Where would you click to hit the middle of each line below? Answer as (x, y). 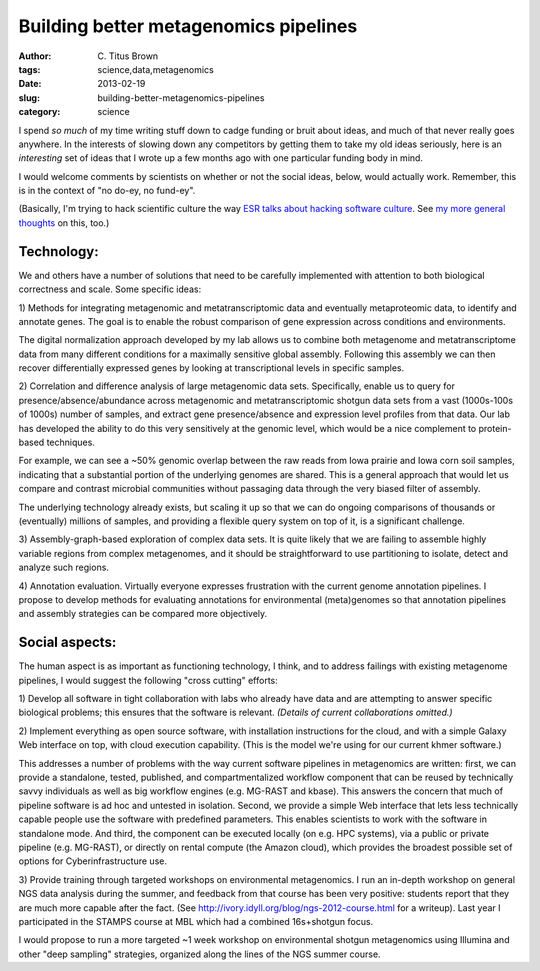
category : (39, 112)
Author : (35, 56)
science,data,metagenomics (155, 69)
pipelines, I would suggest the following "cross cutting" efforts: (148, 680)
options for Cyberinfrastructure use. (92, 861)
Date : (30, 84)
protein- (495, 428)
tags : (29, 69)
